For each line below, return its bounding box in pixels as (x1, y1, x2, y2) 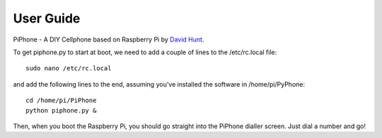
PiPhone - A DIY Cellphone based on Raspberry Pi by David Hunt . (13, 35, 204, 44)
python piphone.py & (25, 106, 97, 114)
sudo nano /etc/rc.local (25, 64, 112, 73)
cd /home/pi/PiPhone (25, 96, 97, 105)
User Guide (13, 11, 81, 26)
